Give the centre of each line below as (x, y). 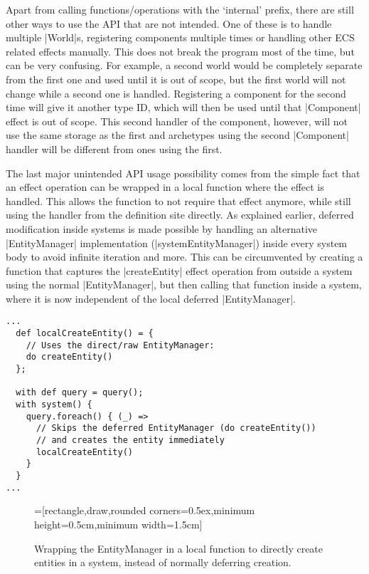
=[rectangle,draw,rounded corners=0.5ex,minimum (145, 510)
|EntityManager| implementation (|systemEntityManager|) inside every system (177, 242)
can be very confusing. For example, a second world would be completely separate (184, 65)
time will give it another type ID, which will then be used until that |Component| (183, 107)
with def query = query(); (80, 393)
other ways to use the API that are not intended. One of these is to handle (169, 23)
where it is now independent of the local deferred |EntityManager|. (151, 298)
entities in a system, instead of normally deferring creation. (163, 562)
